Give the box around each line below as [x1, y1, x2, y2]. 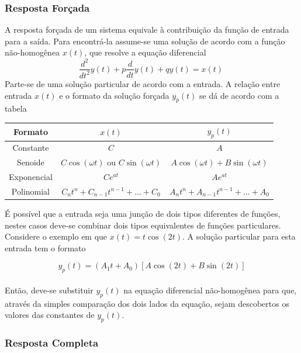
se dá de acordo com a [199, 89, 279, 101]
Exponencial [9, 171, 53, 183]
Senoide [17, 156, 44, 168]
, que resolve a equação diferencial [84, 46, 206, 58]
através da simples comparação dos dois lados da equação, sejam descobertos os [5, 297, 289, 309]
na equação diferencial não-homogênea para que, [123, 283, 297, 296]
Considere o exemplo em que [5, 230, 108, 243]
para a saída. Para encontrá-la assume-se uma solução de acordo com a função [5, 34, 285, 47]
